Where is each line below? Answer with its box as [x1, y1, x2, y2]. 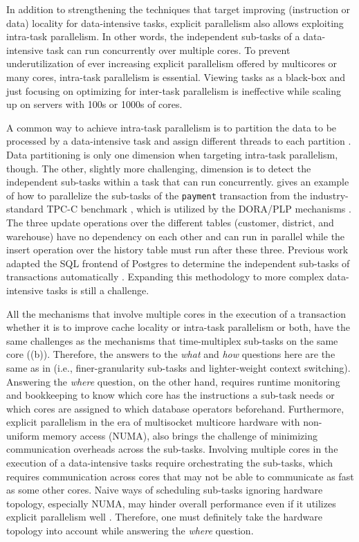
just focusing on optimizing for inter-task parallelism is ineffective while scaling [6, 83, 341, 98]
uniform [6, 428, 39, 442]
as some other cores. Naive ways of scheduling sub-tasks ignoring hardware [6, 482, 323, 497]
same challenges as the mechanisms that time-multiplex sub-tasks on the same [6, 333, 338, 347]
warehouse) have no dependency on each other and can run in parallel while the [6, 228, 345, 243]
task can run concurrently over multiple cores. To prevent [46, 42, 291, 57]
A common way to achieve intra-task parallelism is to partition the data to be [6, 120, 337, 134]
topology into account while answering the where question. [6, 523, 254, 538]
